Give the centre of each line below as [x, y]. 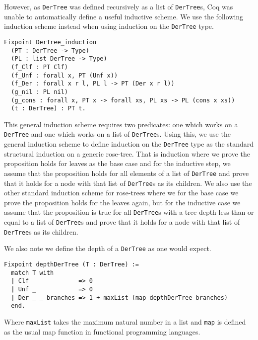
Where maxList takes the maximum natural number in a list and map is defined [125, 321]
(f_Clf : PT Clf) [39, 67]
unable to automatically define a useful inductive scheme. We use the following [124, 16]
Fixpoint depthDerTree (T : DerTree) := [72, 265]
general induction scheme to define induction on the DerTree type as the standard [129, 144]
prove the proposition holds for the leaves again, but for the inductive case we [122, 202]
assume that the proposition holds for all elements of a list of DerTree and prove [127, 173]
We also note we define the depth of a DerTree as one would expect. [108, 248]
